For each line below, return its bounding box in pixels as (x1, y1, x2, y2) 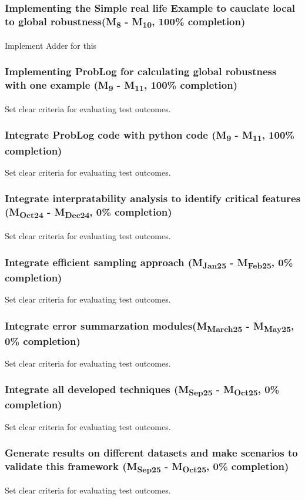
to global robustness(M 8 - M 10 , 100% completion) (5, 14, 246, 31)
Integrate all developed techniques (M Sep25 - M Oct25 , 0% (5, 382, 280, 398)
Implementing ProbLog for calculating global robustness (5, 64, 277, 79)
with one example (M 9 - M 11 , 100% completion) (5, 78, 237, 94)
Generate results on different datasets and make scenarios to (5, 445, 298, 460)
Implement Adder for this (5, 39, 97, 51)
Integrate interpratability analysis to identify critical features (5, 191, 301, 206)
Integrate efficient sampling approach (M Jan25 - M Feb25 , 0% (5, 254, 293, 271)
